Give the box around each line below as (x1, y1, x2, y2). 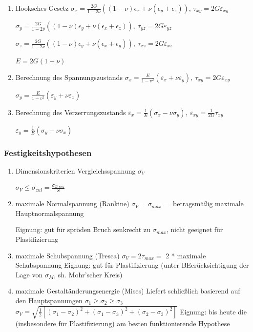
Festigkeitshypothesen (4, 146, 92, 158)
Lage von (15, 269, 43, 279)
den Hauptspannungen (15, 295, 83, 305)
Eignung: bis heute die (180, 306, 247, 316)
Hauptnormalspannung (15, 208, 84, 218)
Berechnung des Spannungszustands (15, 72, 123, 82)
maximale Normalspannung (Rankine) (15, 198, 129, 209)
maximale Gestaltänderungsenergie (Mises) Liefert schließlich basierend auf (15, 286, 240, 296)
